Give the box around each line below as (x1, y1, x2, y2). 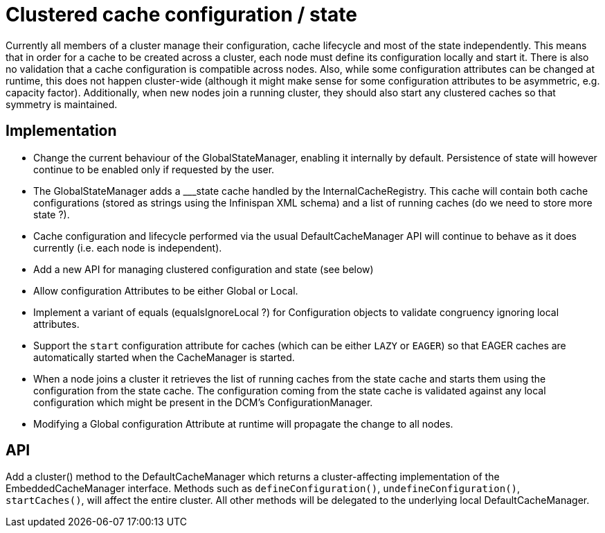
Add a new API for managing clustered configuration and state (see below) (33, 263, 374, 275)
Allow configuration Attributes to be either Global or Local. (33, 284, 298, 297)
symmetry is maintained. (6, 98, 118, 110)
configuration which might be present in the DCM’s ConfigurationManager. (33, 396, 373, 408)
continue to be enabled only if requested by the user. (33, 163, 275, 175)
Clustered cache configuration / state (6, 3, 357, 26)
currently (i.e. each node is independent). (33, 241, 222, 254)
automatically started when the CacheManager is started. (33, 351, 295, 363)
